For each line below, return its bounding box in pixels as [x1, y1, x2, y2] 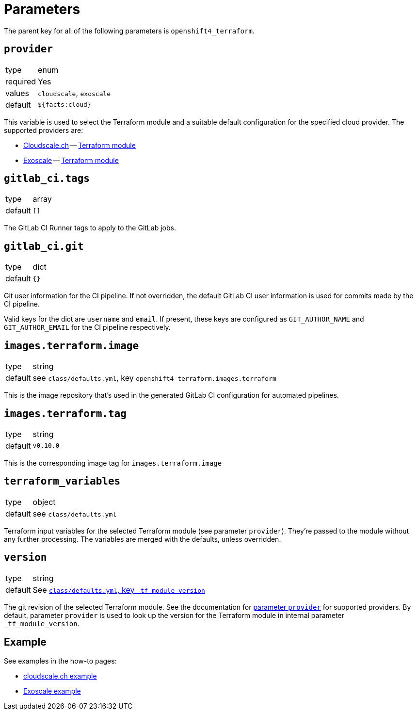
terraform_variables [4, 475, 121, 487]
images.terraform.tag [4, 407, 127, 420]
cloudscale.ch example [23, 671, 97, 680]
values [5, 88, 30, 98]
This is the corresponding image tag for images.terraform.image [4, 458, 222, 467]
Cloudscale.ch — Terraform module [23, 141, 136, 149]
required [5, 76, 36, 86]
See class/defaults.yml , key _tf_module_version [32, 584, 205, 595]
